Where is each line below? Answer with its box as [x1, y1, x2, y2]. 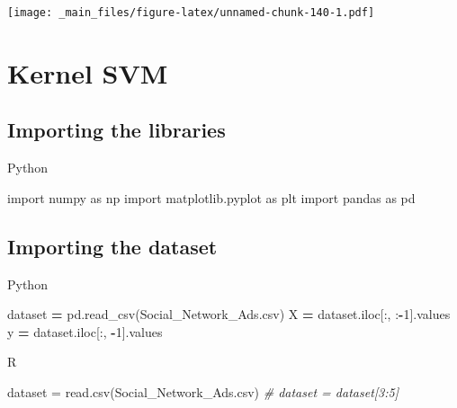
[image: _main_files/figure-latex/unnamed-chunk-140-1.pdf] [7, 6, 375, 19]
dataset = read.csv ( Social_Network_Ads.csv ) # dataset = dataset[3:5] [7, 383, 399, 401]
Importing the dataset [7, 232, 218, 260]
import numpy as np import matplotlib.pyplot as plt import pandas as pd [7, 188, 416, 207]
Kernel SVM [7, 54, 168, 91]
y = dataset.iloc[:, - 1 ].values [7, 322, 163, 341]
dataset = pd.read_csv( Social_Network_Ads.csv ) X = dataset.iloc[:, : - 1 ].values [7, 305, 451, 324]
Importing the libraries [7, 116, 226, 144]
